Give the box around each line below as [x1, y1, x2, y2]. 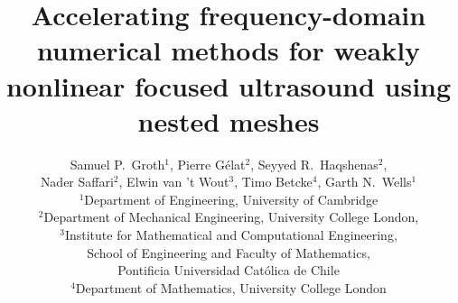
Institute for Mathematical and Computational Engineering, [64, 225, 397, 244]
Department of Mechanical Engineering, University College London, [43, 207, 419, 226]
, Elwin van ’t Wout [118, 172, 229, 191]
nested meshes [137, 102, 320, 139]
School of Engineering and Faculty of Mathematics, [87, 243, 370, 262]
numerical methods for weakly [36, 32, 421, 69]
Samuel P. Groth [70, 154, 165, 173]
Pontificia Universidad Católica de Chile [117, 261, 340, 280]
